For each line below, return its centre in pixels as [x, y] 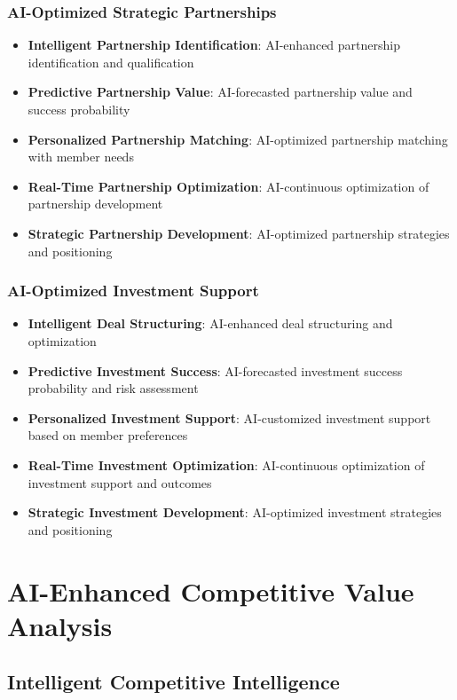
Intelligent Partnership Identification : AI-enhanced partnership [214, 45]
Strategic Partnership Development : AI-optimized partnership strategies [239, 233]
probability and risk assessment [113, 388]
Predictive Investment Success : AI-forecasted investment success [215, 370]
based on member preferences [108, 435]
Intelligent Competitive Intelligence [173, 682]
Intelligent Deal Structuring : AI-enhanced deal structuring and [210, 323]
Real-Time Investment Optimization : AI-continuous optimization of [226, 464]
